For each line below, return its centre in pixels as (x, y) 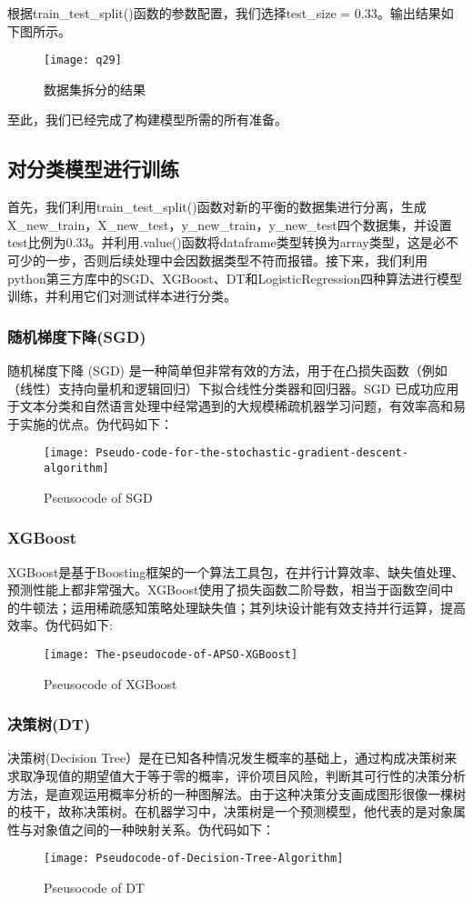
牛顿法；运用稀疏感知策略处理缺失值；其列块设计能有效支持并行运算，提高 (242, 607)
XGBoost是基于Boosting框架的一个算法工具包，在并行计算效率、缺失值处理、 (236, 571)
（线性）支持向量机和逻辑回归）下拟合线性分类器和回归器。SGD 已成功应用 (233, 388)
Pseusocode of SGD (98, 497)
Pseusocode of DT (94, 887)
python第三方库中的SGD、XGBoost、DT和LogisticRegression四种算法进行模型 (235, 278)
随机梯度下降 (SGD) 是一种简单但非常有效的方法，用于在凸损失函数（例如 (227, 370)
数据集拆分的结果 (95, 89)
